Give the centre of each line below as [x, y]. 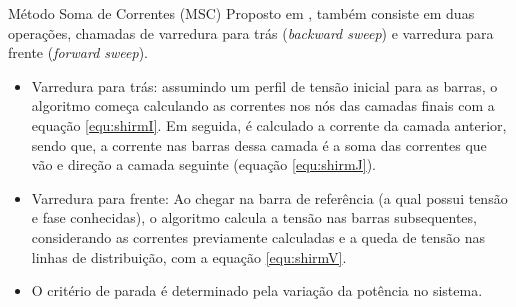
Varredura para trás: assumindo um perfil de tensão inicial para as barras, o [264, 85]
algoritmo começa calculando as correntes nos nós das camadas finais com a [263, 105]
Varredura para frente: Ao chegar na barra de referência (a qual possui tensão [269, 197]
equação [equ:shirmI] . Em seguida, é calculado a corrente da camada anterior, [269, 124]
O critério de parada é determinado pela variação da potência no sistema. [257, 290]
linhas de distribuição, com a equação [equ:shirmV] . [189, 256]
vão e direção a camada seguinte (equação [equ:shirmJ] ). [203, 164]
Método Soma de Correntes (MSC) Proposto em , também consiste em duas [241, 13]
